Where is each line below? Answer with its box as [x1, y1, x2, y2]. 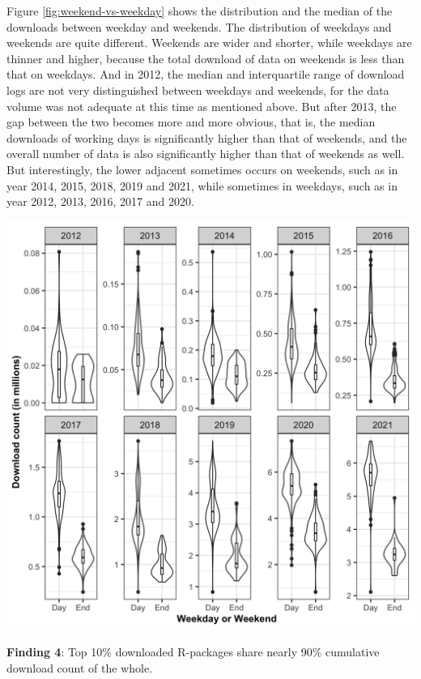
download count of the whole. [6, 659, 153, 676]
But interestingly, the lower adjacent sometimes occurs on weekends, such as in [6, 160, 398, 177]
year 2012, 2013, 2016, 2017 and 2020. [6, 193, 194, 210]
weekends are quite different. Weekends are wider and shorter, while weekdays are [6, 34, 412, 51]
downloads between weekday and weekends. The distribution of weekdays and [6, 18, 392, 35]
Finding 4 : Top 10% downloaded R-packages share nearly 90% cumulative [6, 643, 380, 660]
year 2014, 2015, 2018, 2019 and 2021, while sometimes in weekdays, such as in [6, 177, 398, 194]
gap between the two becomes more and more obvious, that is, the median [6, 113, 376, 130]
